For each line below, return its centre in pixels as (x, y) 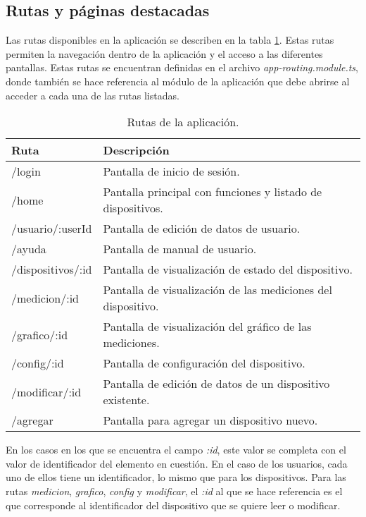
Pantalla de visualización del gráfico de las (207, 327)
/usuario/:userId (52, 229)
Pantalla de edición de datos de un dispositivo (216, 384)
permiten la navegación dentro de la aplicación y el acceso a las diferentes (164, 53)
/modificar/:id (46, 391)
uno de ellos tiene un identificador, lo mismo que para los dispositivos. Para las (176, 477)
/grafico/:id (40, 334)
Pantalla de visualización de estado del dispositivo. (228, 269)
